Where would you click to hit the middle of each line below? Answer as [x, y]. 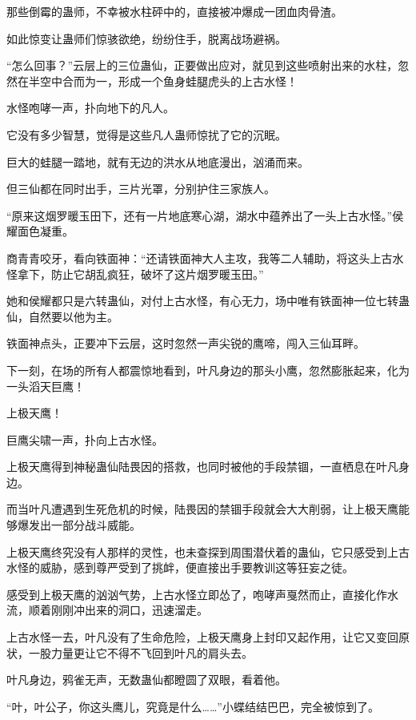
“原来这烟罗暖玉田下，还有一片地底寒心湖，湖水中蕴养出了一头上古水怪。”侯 [205, 215]
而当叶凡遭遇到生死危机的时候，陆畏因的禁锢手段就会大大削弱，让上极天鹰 [202, 509]
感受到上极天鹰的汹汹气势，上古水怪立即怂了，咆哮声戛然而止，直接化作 [197, 594]
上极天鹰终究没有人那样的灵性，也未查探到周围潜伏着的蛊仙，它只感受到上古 [208, 551]
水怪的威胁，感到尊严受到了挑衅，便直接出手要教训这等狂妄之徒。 [180, 567]
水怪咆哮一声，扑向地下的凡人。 [90, 108]
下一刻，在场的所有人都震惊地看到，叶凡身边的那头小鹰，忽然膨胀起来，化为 [208, 370]
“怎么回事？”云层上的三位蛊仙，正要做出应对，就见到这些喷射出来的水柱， [202, 65]
